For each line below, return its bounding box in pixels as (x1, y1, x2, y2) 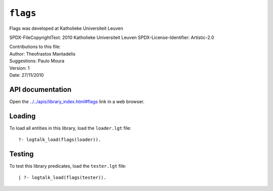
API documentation (9, 85, 72, 93)
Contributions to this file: (9, 43, 61, 50)
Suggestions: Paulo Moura (9, 58, 65, 64)
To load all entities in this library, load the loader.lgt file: (9, 125, 131, 131)
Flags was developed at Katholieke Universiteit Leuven (9, 25, 123, 31)
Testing (9, 150, 34, 158)
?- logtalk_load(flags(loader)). (18, 137, 101, 142)
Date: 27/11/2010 (9, 72, 44, 78)
